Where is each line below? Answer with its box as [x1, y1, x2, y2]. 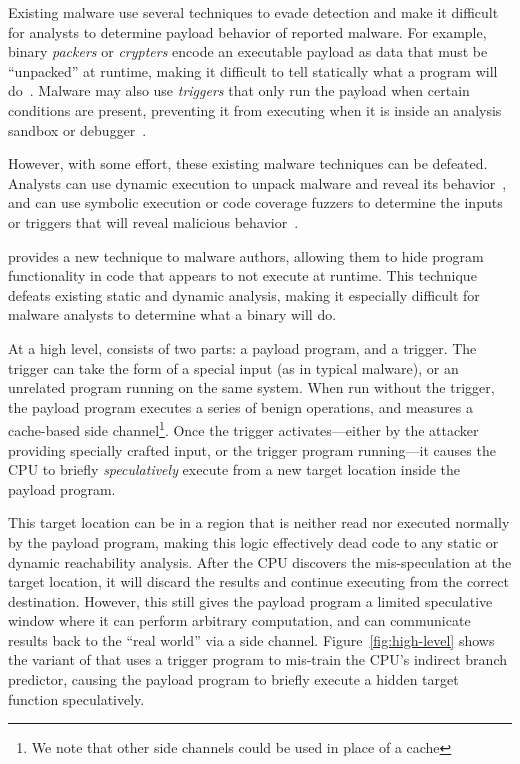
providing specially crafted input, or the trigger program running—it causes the [8, 439, 496, 460]
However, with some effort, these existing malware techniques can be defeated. [8, 153, 488, 174]
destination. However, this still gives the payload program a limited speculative [8, 590, 493, 611]
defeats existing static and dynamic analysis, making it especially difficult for [8, 284, 480, 305]
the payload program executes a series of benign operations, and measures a [8, 396, 473, 417]
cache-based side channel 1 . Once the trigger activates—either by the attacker [8, 417, 479, 440]
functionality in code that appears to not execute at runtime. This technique [8, 265, 477, 286]
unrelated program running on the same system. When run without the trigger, [8, 377, 495, 398]
